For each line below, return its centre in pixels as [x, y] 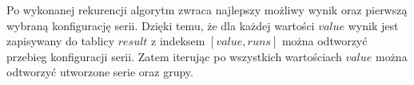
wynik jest [373, 25]
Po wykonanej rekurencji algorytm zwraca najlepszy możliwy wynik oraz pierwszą [207, 10]
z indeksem [178, 41]
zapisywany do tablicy [61, 41]
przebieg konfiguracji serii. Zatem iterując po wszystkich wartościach [174, 56]
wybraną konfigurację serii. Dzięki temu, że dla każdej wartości [161, 25]
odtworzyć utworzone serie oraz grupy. [100, 72]
